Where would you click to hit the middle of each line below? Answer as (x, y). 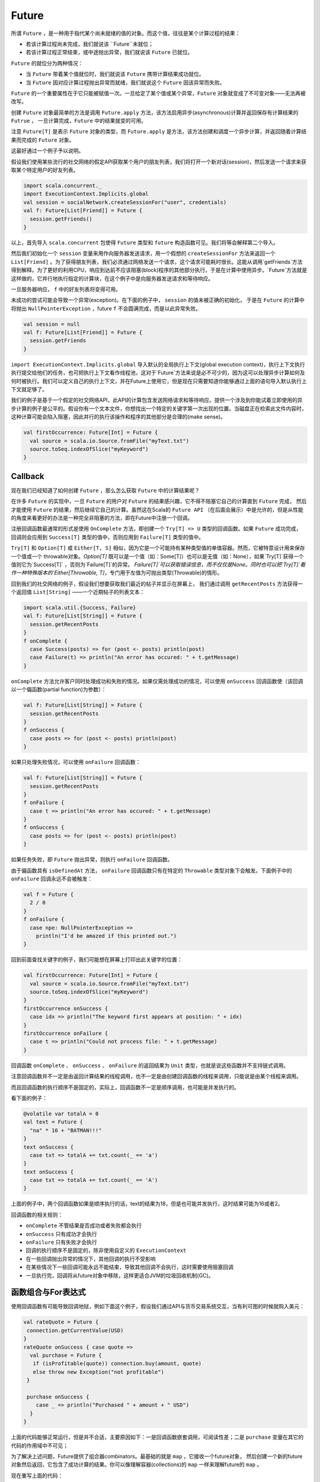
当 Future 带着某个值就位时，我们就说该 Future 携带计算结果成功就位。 (115, 74)
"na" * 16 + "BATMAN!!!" (66, 1130)
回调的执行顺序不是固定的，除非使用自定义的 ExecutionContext (106, 1250)
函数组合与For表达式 (48, 1292)
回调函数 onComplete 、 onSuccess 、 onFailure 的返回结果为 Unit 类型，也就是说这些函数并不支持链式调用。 (150, 1065)
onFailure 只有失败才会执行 (61, 1243)
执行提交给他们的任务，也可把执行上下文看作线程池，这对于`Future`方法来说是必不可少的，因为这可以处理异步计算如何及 (158, 373)
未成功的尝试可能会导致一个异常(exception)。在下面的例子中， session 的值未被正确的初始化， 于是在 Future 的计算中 (158, 300)
